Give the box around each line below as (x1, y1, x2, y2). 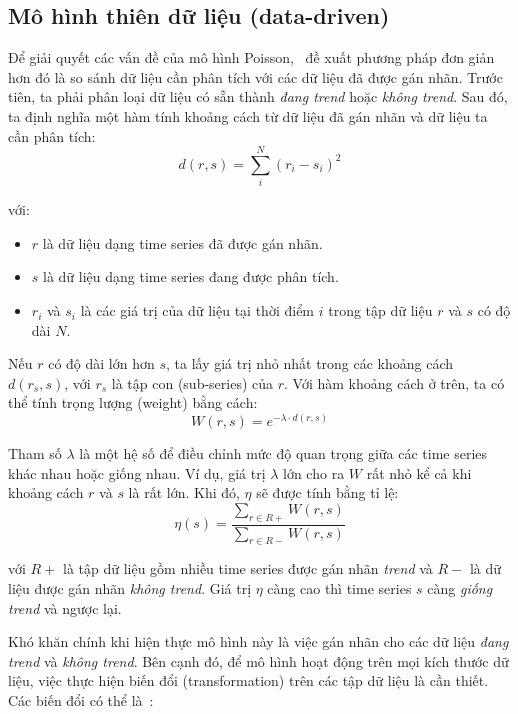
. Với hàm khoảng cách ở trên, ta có (284, 372, 505, 393)
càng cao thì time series (267, 578, 412, 599)
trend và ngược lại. (8, 597, 122, 618)
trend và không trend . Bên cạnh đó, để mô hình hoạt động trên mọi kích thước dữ (8, 650, 509, 671)
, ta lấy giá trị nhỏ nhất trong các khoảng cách (165, 353, 454, 374)
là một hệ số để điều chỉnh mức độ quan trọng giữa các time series (79, 443, 488, 464)
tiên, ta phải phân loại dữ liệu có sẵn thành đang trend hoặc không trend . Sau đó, (8, 86, 508, 107)
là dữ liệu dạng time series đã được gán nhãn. (42, 232, 323, 253)
